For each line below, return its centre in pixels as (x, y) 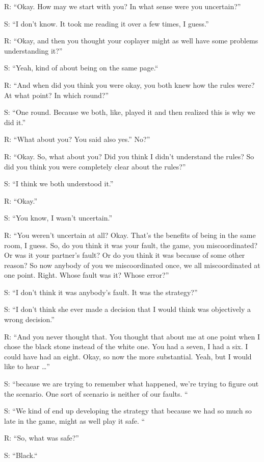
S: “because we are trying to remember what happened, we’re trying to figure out (131, 384)
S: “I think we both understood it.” (59, 184)
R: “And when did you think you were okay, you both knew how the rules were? (129, 84)
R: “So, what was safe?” (42, 438)
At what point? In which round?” (57, 95)
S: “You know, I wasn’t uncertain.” (58, 218)
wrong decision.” (29, 319)
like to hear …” (27, 366)
